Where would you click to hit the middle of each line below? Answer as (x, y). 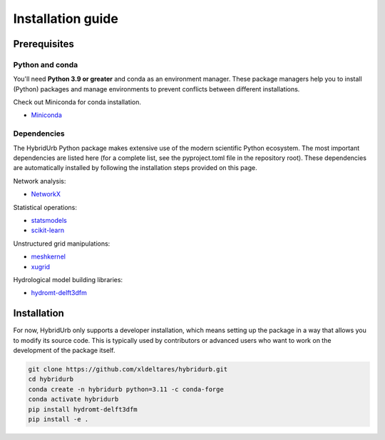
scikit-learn (47, 230)
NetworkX (46, 194)
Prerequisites (43, 44)
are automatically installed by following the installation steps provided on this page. (135, 168)
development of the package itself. (64, 350)
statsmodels (49, 220)
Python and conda (46, 64)
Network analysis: (40, 181)
